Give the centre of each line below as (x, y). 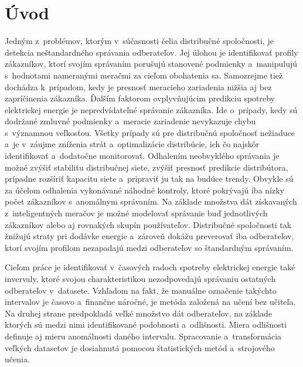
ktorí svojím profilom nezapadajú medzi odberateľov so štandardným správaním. (149, 247)
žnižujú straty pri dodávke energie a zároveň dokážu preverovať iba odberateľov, (149, 236)
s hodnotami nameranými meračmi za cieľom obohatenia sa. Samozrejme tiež (144, 75)
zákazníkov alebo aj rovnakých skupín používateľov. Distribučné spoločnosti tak (148, 224)
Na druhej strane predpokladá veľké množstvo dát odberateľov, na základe (139, 313)
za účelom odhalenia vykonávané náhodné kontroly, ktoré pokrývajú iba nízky (144, 190)
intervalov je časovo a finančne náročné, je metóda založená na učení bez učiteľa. (150, 302)
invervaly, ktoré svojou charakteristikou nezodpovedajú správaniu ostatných (140, 278)
